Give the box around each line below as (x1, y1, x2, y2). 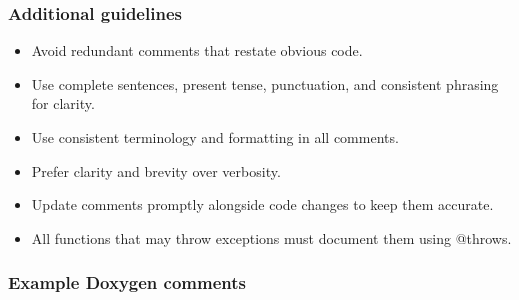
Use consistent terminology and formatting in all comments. (31, 127, 399, 147)
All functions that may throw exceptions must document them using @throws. (31, 227, 512, 248)
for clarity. (31, 93, 95, 114)
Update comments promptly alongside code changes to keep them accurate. (31, 194, 494, 215)
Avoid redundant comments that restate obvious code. (31, 40, 363, 61)
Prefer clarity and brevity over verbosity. (31, 160, 281, 181)
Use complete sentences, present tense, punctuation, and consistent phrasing (31, 73, 499, 94)
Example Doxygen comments (8, 270, 246, 295)
